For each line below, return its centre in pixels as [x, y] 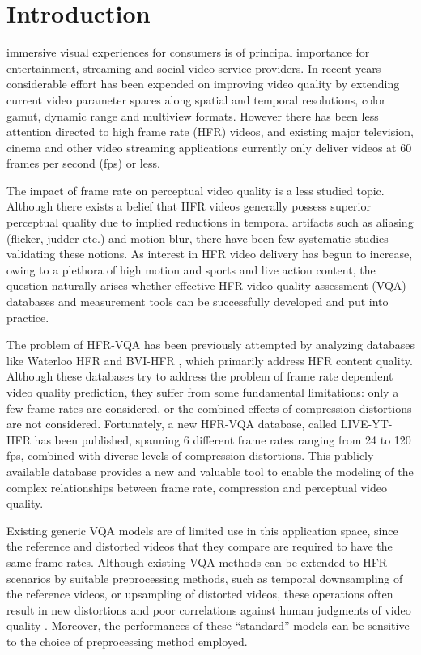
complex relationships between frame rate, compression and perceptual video [197, 487]
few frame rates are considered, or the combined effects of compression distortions [209, 408]
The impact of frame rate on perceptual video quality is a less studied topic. [196, 190]
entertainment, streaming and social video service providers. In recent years [194, 68]
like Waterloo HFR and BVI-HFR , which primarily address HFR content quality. [210, 360]
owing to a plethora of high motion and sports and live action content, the [191, 269]
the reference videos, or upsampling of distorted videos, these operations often [200, 594]
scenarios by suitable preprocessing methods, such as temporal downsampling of [205, 578]
